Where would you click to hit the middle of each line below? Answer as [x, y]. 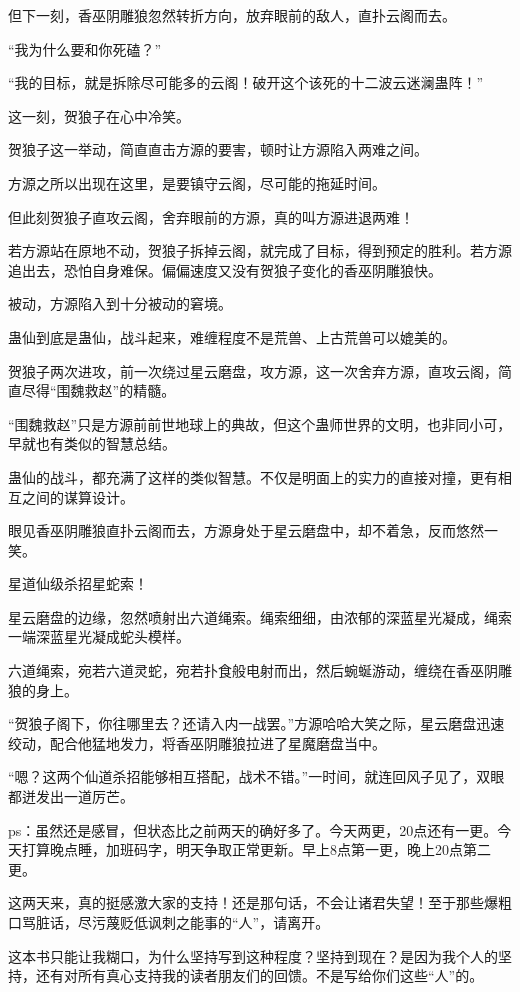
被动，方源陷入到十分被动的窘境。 [120, 303]
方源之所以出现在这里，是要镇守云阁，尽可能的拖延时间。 [197, 182]
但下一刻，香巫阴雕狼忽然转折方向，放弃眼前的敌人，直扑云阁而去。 [232, 15]
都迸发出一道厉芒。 [71, 796]
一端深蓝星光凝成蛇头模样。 [99, 636]
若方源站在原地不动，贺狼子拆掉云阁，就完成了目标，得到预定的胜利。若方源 [260, 250]
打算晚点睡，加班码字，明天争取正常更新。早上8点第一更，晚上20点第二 [256, 849]
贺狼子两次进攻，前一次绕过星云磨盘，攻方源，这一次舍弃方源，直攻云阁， [253, 370]
